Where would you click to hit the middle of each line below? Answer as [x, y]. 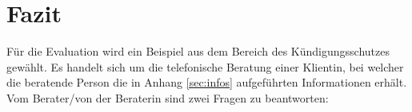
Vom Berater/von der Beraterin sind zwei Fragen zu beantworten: [168, 97]
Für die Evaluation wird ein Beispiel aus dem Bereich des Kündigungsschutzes [198, 51]
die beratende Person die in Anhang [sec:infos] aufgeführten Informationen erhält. [207, 82]
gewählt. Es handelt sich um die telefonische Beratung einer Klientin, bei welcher [205, 66]
